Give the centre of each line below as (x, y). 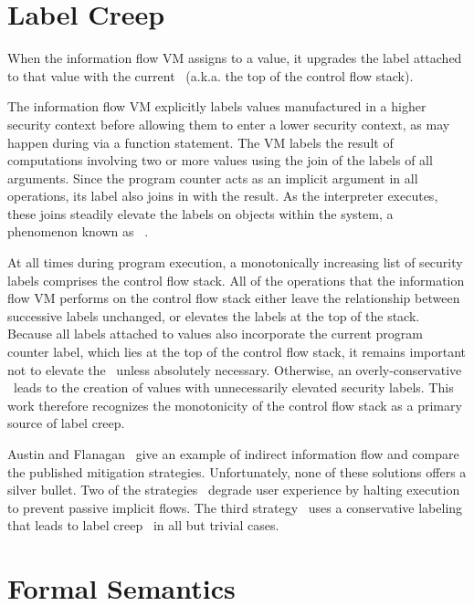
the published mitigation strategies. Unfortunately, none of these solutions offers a (237, 471)
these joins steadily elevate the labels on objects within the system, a (200, 213)
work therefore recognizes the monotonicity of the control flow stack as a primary (235, 405)
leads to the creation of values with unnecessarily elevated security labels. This (233, 387)
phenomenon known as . (78, 231)
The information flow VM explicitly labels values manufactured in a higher (217, 106)
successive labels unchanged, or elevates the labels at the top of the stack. (214, 315)
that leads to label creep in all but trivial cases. (143, 525)
